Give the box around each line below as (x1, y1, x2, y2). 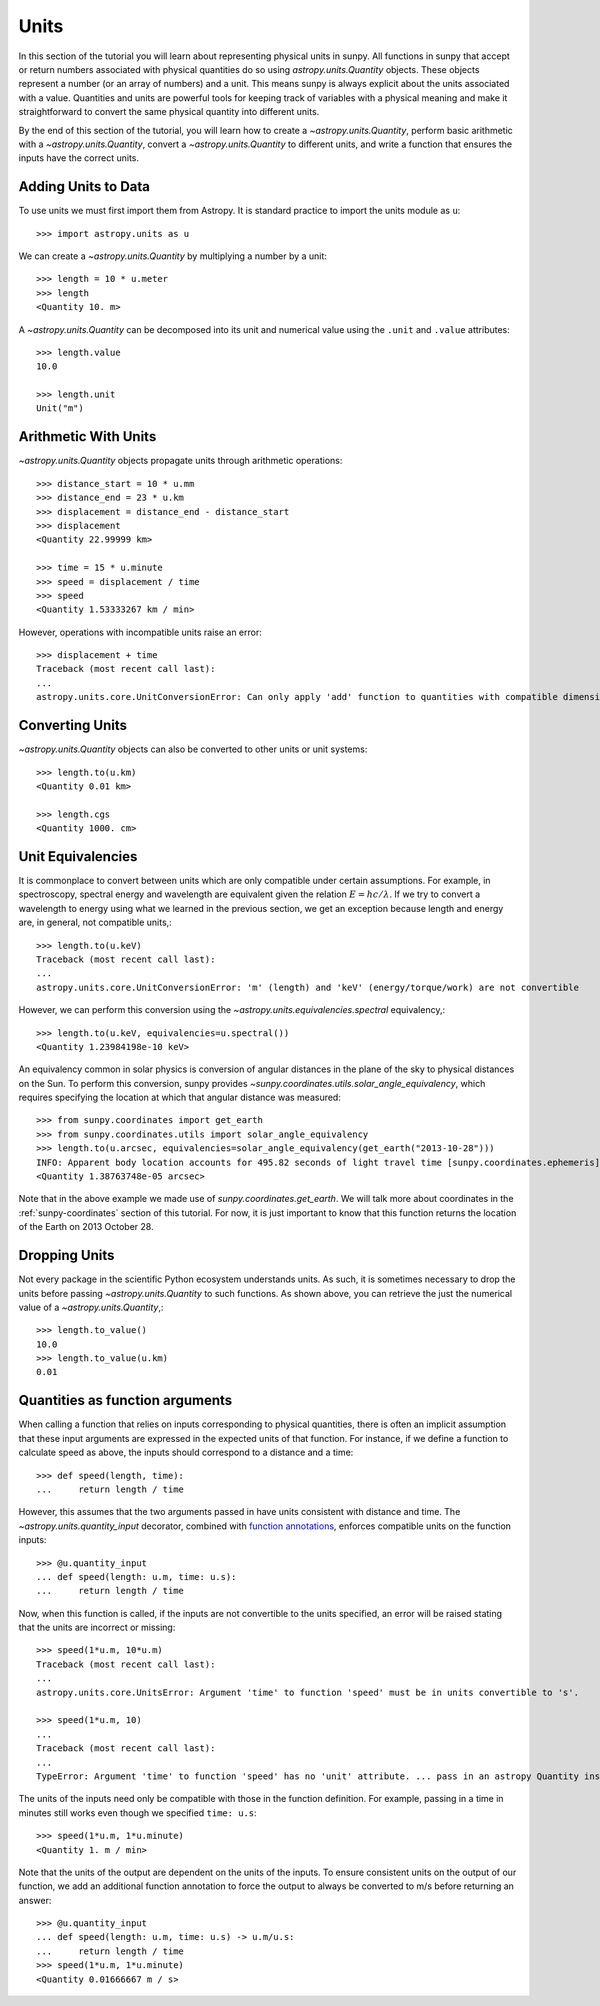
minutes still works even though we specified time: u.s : (18, 1806, 257, 1819)
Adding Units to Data (18, 178, 150, 195)
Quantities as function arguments (18, 1392, 233, 1409)
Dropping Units (18, 1247, 115, 1264)
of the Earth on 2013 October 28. (18, 1221, 154, 1233)
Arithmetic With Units (18, 428, 157, 445)
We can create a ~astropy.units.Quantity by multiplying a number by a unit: (18, 250, 327, 262)
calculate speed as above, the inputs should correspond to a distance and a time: (18, 1446, 354, 1459)
